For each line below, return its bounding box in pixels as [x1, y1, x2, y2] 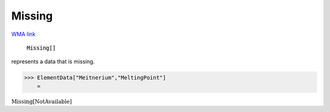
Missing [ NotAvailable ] [11, 98, 72, 105]
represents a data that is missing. [11, 58, 95, 65]
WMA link [11, 30, 36, 38]
